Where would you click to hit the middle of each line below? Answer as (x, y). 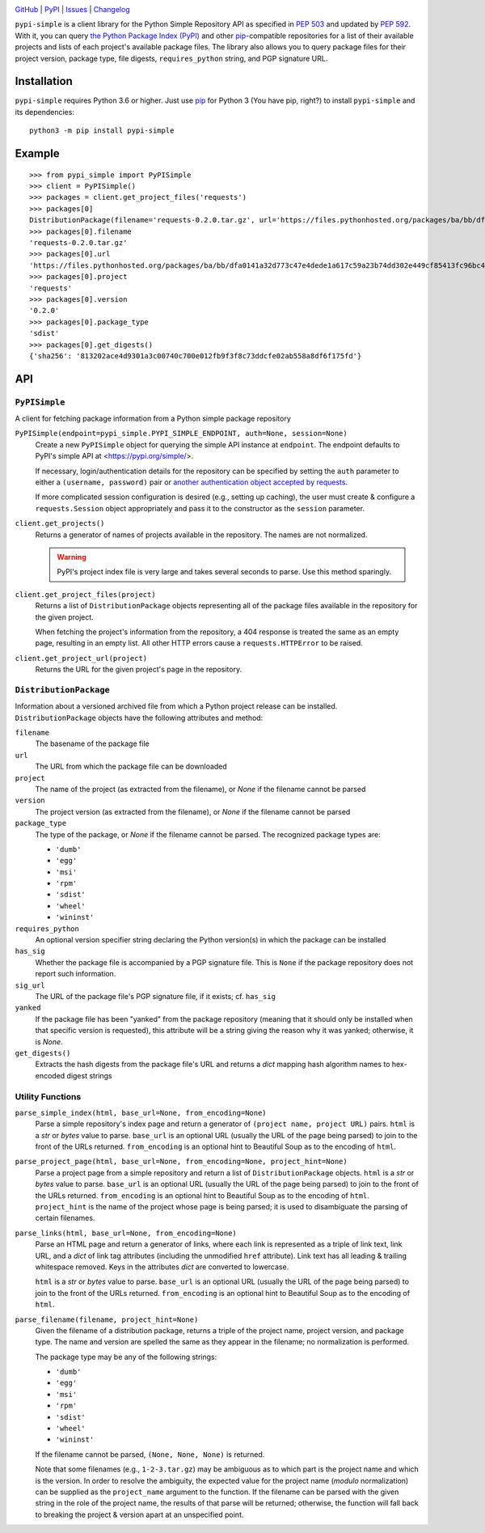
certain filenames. (65, 1218)
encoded (50, 1075)
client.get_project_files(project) (86, 594)
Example (37, 154)
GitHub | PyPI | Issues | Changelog (72, 9)
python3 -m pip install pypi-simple (102, 131)
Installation (44, 81)
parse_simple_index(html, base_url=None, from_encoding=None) (141, 1113)
